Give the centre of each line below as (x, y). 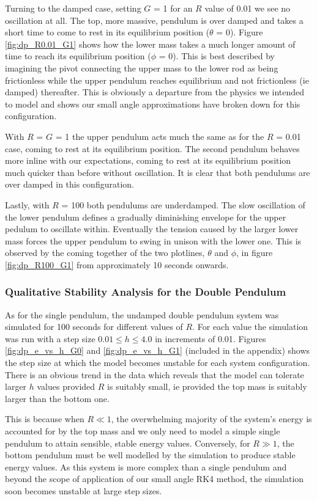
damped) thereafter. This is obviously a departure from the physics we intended (155, 92)
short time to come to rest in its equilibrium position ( (107, 32)
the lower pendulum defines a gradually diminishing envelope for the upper (146, 217)
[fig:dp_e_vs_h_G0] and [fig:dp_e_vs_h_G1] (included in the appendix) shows (158, 350)
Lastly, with (27, 204)
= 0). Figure (240, 32)
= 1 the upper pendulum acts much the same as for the (160, 136)
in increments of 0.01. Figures (211, 338)
